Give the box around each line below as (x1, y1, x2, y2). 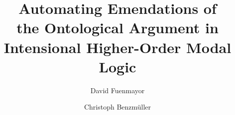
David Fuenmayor (90, 85, 145, 95)
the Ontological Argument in (16, 17, 219, 38)
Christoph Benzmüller (84, 102, 151, 112)
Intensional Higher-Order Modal (3, 37, 232, 57)
